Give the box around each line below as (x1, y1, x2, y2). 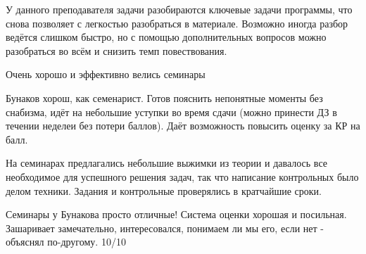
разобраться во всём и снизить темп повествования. (6, 43, 227, 58)
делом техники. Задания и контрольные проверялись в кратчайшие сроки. (6, 183, 322, 198)
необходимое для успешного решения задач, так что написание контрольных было (6, 169, 359, 184)
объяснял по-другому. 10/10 (6, 234, 126, 249)
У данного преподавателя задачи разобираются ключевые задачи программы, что (6, 2, 353, 16)
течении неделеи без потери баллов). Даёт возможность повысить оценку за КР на (6, 118, 360, 133)
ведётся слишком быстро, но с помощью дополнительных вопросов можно (6, 30, 327, 44)
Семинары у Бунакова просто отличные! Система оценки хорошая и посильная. (6, 207, 347, 222)
